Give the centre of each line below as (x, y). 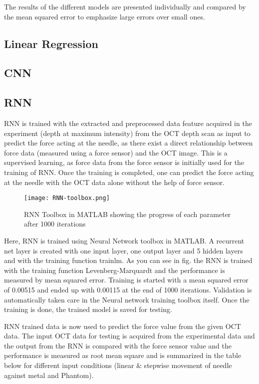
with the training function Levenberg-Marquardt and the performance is (115, 270)
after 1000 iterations (55, 224)
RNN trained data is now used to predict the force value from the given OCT (123, 326)
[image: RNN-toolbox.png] (67, 198)
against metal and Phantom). (49, 375)
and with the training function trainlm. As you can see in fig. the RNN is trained (128, 260)
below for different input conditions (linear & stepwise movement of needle (118, 365)
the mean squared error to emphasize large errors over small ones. (105, 16)
